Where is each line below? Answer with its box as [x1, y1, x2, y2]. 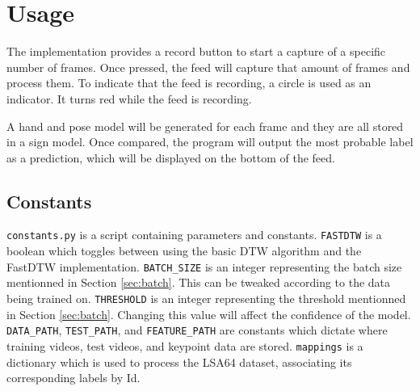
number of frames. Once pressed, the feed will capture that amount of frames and [6, 58, 410, 75]
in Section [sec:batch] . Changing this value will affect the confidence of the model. [6, 305, 411, 322]
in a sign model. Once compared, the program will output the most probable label [6, 133, 414, 150]
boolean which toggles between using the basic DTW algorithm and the [6, 242, 362, 259]
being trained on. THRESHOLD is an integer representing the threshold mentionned [6, 289, 406, 306]
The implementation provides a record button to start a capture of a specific [6, 43, 386, 60]
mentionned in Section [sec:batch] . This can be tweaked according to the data [6, 274, 391, 291]
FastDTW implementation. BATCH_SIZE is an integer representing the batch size [6, 258, 402, 275]
